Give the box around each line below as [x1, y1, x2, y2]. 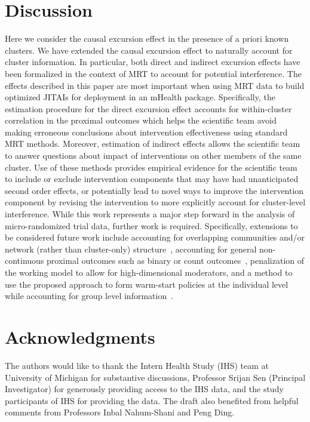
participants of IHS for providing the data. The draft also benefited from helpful [5, 394, 299, 406]
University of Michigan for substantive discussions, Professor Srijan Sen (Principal [5, 371, 306, 383]
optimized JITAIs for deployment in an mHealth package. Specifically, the [5, 91, 275, 103]
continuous [5, 254, 44, 267]
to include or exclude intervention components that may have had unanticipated [5, 173, 299, 185]
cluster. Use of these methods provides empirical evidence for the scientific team [5, 161, 297, 173]
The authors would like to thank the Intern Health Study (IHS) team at [5, 359, 269, 371]
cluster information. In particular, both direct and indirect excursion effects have [5, 56, 300, 68]
